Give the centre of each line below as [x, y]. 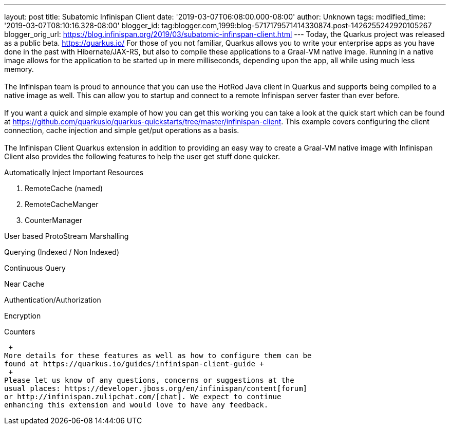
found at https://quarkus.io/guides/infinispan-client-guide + [134, 364]
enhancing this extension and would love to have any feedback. [136, 405]
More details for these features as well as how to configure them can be [158, 356]
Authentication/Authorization [53, 300]
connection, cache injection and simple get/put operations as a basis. [122, 130]
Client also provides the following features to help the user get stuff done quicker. [142, 156]
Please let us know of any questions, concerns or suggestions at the [149, 380]
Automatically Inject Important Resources [74, 172]
